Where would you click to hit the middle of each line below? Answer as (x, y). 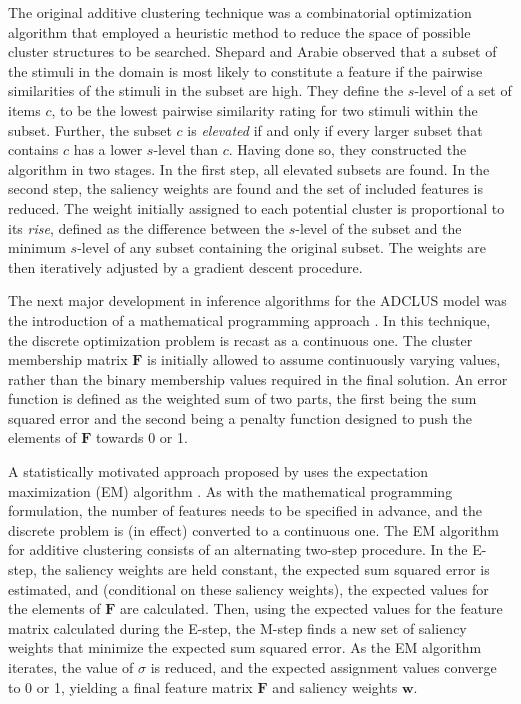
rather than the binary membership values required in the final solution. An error (258, 378)
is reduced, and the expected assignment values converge (323, 667)
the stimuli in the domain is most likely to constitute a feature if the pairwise (245, 70)
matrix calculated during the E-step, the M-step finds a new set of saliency (237, 627)
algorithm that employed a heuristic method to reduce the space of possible (239, 31)
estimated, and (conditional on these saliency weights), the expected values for (248, 588)
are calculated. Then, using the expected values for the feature (311, 608)
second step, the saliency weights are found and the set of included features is (246, 188)
